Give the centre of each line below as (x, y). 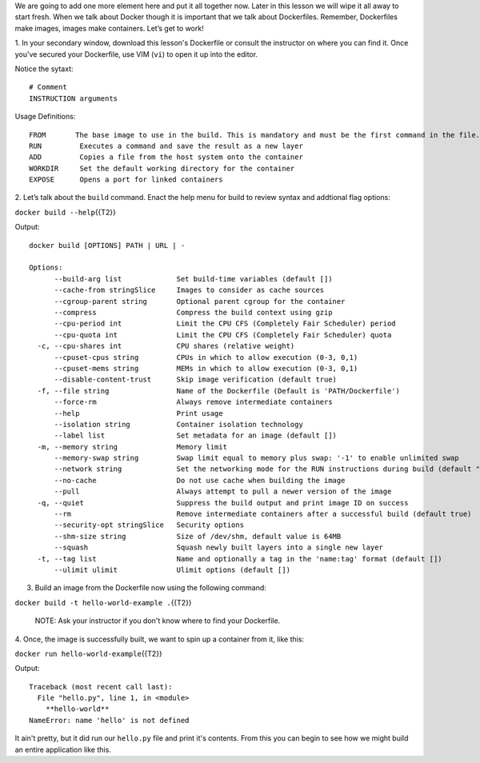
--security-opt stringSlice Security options (149, 525)
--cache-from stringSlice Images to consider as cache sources (189, 290)
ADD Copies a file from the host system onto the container (166, 157)
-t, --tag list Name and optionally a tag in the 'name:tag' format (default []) (240, 559)
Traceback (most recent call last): (101, 687)
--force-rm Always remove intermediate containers (193, 402)
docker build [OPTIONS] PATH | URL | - (107, 245)
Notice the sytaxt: (44, 69)
